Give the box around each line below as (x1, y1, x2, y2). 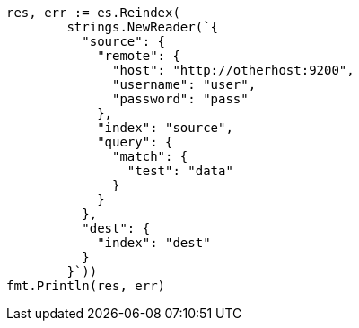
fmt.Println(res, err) (6, 279, 166, 293)
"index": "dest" (97, 235, 211, 250)
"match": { (112, 149, 188, 164)
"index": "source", (97, 120, 233, 135)
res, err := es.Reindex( (6, 5, 180, 20)
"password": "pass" (112, 92, 249, 106)
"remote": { (97, 49, 180, 63)
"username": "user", (112, 77, 257, 92)
